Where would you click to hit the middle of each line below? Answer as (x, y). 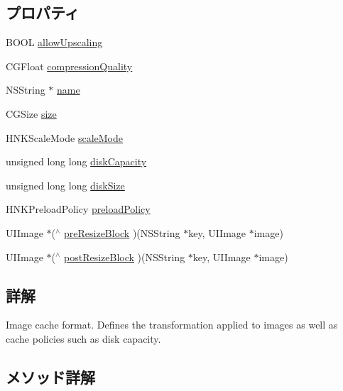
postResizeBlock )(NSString (125, 257)
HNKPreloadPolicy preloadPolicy (78, 209)
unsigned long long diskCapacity (76, 161)
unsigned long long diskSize (65, 185)
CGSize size (31, 113)
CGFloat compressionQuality (69, 66)
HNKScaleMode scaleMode (64, 137)
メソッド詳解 (50, 376)
